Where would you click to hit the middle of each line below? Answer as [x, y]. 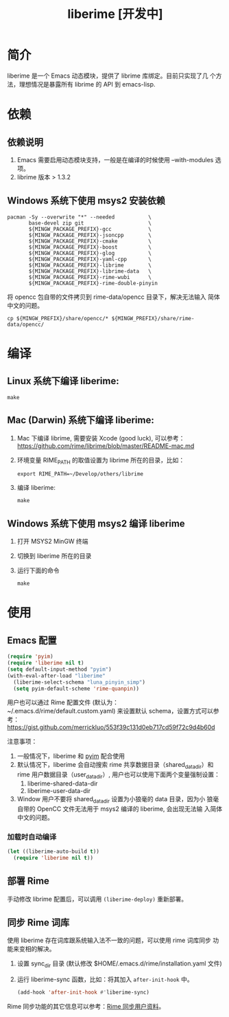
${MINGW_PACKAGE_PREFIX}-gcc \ [90, 229]
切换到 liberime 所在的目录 [54, 556]
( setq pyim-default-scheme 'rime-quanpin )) [76, 689]
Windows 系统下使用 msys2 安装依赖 [86, 201]
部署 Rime [28, 881]
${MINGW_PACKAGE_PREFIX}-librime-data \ [90, 271]
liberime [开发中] [115, 14]
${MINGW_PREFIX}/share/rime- [153, 318]
